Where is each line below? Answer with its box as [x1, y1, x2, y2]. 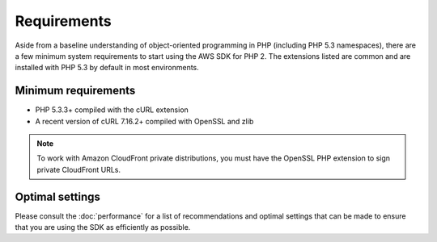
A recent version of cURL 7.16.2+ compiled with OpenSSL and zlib [35, 116, 254, 126]
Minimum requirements [15, 84, 136, 98]
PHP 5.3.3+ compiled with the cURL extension [35, 105, 189, 115]
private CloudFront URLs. [36, 165, 121, 174]
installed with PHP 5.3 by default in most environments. [15, 63, 200, 73]
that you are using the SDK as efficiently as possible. [15, 223, 191, 232]
